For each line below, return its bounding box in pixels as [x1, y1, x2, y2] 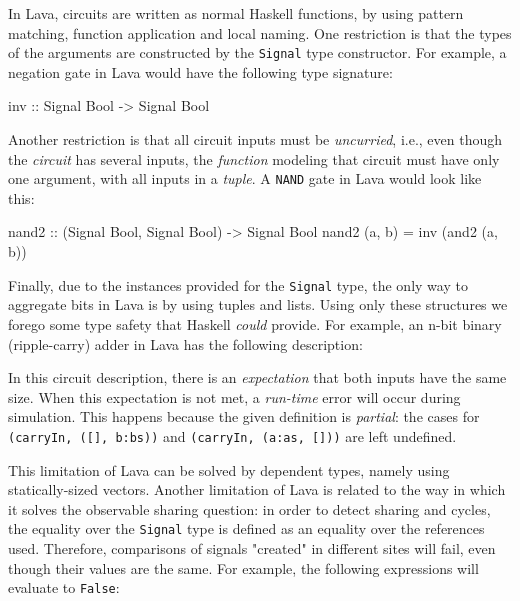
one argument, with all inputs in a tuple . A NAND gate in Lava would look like [8, 168, 482, 189]
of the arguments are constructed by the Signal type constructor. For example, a [8, 42, 507, 63]
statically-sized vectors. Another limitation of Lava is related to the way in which [8, 479, 506, 500]
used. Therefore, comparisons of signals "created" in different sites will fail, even [8, 537, 496, 558]
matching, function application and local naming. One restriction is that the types [8, 22, 512, 43]
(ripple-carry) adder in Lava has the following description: [8, 333, 363, 354]
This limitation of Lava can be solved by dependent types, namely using [8, 459, 450, 480]
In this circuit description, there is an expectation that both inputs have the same [8, 367, 507, 388]
